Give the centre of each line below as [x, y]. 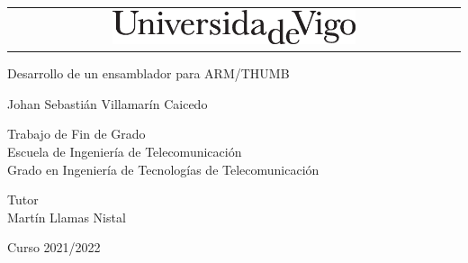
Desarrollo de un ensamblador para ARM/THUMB [148, 73]
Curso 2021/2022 [54, 247]
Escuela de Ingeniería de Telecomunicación [125, 152]
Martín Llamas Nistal [67, 217]
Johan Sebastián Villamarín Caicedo [108, 103]
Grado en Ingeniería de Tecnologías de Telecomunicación [163, 169]
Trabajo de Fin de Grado [76, 134]
